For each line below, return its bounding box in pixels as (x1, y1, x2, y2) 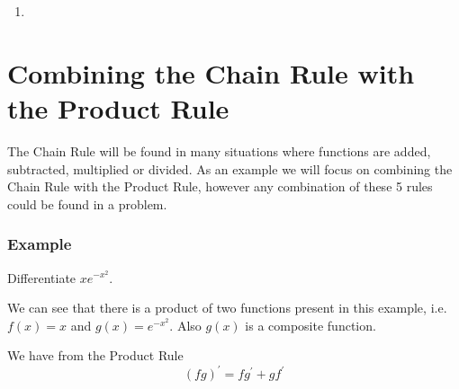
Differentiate (7, 268, 76, 287)
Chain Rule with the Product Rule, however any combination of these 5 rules (7, 177, 433, 196)
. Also (169, 315, 202, 334)
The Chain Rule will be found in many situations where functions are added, (7, 141, 431, 160)
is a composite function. (245, 315, 376, 334)
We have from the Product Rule (7, 346, 184, 365)
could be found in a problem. (7, 194, 167, 213)
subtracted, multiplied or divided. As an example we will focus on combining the (7, 159, 453, 178)
